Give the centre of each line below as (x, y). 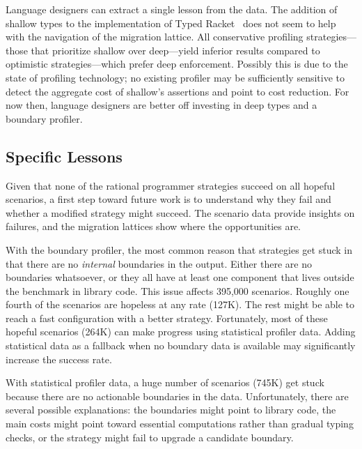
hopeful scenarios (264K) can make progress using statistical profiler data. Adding (181, 332)
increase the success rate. (59, 359)
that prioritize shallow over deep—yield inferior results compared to (175, 50)
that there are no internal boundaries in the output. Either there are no (159, 263)
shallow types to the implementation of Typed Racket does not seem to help (171, 23)
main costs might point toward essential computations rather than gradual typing (180, 424)
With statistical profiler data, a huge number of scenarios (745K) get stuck (165, 382)
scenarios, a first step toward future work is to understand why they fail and (168, 199)
